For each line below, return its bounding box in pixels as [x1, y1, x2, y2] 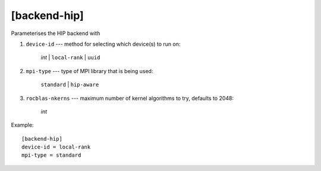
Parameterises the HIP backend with [11, 30, 100, 37]
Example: [11, 122, 34, 129]
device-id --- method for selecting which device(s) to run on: [26, 40, 181, 47]
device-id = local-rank [21, 144, 91, 151]
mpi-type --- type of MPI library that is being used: [26, 67, 153, 74]
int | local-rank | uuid [40, 54, 100, 61]
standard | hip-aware [40, 81, 99, 88]
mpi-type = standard [21, 152, 81, 159]
